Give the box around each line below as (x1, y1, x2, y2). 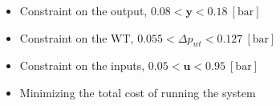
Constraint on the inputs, (19, 57, 145, 74)
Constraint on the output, (19, 2, 148, 18)
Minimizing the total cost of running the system (19, 84, 256, 100)
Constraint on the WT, (19, 29, 134, 46)
